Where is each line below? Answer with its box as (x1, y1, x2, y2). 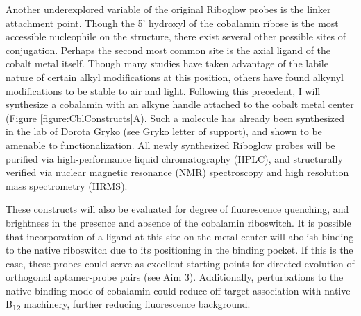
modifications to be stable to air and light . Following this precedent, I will (6, 83, 321, 98)
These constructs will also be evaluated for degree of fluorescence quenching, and (6, 202, 349, 216)
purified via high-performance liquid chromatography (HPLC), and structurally (6, 151, 343, 166)
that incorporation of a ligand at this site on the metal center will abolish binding (6, 229, 354, 243)
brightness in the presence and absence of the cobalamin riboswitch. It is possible (6, 215, 351, 229)
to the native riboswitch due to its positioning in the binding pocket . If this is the (6, 243, 353, 257)
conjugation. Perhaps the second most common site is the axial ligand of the (6, 42, 331, 57)
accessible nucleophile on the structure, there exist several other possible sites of (6, 29, 346, 44)
